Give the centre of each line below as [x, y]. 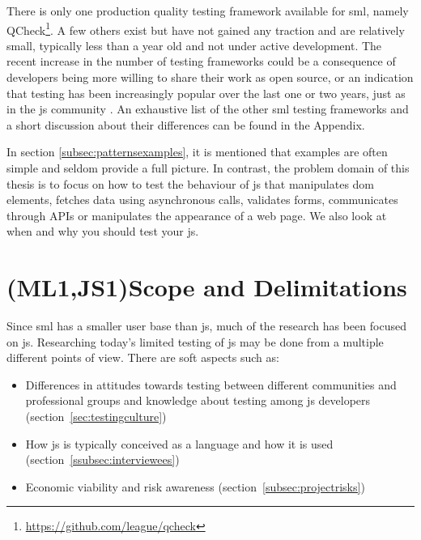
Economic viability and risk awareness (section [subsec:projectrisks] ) [195, 486]
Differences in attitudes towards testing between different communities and [211, 384]
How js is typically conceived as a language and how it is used [179, 443]
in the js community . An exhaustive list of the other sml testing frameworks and [208, 109]
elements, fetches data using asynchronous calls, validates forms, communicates [202, 200]
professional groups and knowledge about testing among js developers [198, 400]
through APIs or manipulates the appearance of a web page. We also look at [197, 215]
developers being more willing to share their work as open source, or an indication [210, 77]
